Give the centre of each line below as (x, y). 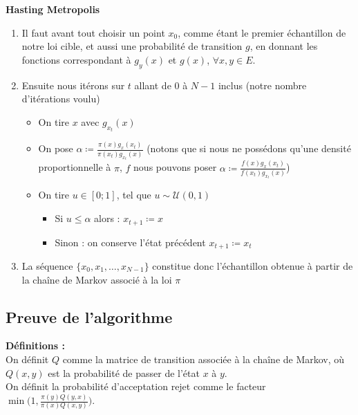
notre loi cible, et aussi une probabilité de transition (132, 46)
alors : (107, 218)
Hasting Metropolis (53, 9)
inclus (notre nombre (262, 85)
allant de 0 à (161, 85)
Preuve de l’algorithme (89, 316)
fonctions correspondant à (76, 59)
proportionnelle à (75, 167)
